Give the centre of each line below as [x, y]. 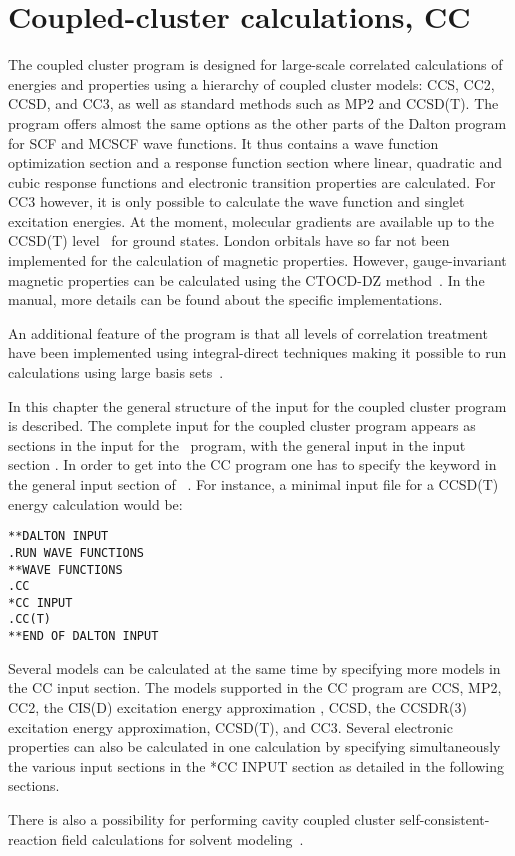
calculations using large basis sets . [116, 372]
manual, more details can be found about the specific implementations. [225, 299]
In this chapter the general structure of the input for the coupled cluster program [257, 405]
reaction [33, 838]
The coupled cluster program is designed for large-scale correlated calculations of [255, 64]
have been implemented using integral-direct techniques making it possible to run [257, 352]
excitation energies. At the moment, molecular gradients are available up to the [251, 220]
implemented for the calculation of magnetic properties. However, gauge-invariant [257, 260]
